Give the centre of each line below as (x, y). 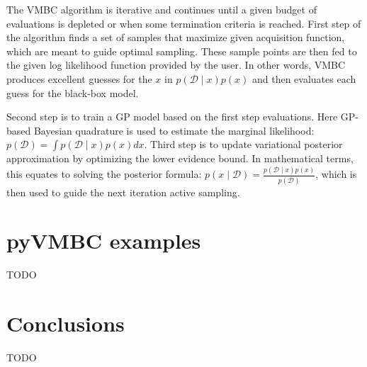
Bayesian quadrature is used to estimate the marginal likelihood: (174, 130)
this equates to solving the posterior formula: (104, 174)
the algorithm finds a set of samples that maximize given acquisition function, (176, 37)
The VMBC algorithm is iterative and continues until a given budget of (162, 9)
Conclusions (66, 323)
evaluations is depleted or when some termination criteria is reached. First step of (184, 23)
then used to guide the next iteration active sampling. (123, 192)
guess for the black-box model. (73, 92)
